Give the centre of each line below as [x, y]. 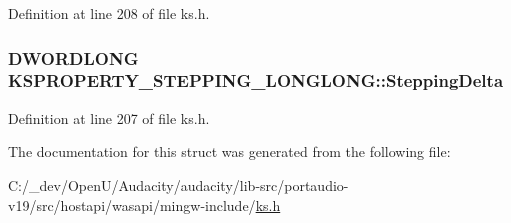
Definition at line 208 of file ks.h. [109, 13]
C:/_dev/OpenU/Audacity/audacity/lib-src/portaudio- [178, 184]
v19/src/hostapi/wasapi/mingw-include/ [132, 204]
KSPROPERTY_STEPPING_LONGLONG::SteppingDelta [256, 80]
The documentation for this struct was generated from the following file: [229, 151]
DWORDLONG [73, 57]
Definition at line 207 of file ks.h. [109, 117]
